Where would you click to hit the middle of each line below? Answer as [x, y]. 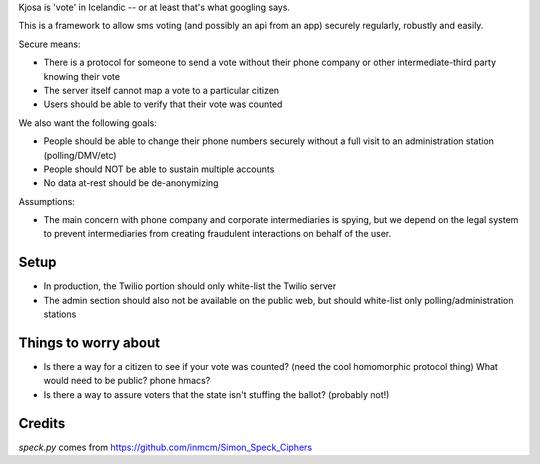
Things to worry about [89, 342]
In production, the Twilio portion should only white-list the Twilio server [190, 286]
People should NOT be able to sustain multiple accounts [159, 169]
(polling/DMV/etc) [80, 155]
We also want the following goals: [87, 122]
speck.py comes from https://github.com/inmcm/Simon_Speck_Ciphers [165, 447]
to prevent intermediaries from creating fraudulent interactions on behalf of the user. [217, 234]
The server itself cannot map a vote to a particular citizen [161, 90]
